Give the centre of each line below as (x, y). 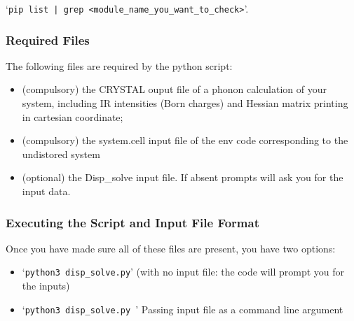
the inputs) (46, 286)
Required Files (48, 40)
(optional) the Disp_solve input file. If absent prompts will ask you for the (183, 177)
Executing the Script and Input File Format (132, 222)
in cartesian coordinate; (73, 116)
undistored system (61, 154)
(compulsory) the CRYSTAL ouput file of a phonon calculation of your (175, 89)
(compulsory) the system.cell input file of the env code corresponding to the (185, 140)
